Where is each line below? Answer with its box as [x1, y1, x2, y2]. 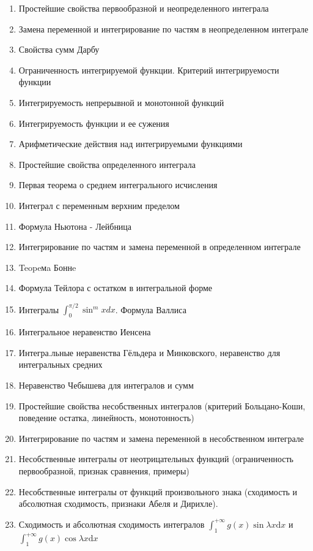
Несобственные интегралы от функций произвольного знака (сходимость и [18, 485, 298, 498]
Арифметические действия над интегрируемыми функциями [18, 137, 243, 150]
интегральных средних [18, 358, 103, 371]
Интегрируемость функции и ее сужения [18, 116, 169, 129]
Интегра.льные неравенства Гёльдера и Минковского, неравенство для [18, 346, 281, 359]
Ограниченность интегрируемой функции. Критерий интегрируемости [18, 63, 279, 76]
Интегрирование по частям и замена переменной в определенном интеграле [18, 240, 301, 253]
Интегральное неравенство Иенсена [18, 325, 151, 338]
